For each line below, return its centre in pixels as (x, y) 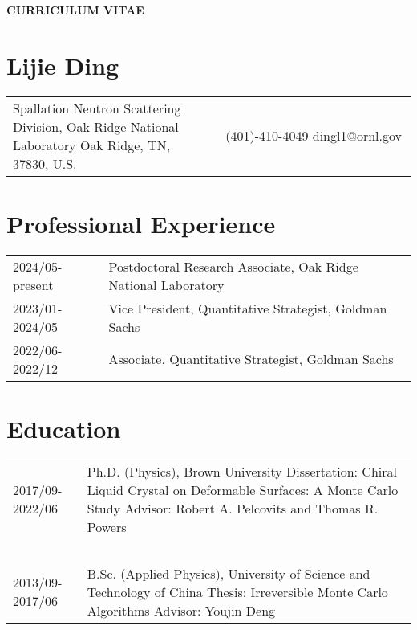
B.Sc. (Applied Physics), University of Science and (229, 573)
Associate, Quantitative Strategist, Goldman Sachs (251, 359)
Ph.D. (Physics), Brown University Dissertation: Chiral (242, 471)
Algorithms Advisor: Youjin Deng (181, 610)
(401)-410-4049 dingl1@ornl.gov (314, 136)
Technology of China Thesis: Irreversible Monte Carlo (237, 591)
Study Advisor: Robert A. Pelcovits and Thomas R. (233, 508)
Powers (107, 526)
